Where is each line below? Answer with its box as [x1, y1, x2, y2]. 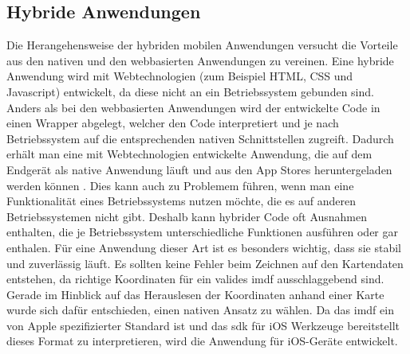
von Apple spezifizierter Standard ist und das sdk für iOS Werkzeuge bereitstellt [6, 317, 400, 333]
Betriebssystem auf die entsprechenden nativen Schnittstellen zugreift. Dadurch [6, 130, 394, 146]
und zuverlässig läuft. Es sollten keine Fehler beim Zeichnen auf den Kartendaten [6, 255, 404, 271]
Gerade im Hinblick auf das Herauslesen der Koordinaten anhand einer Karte [6, 286, 384, 302]
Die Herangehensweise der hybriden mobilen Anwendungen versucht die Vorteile [6, 37, 398, 53]
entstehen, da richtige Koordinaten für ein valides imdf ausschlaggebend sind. [6, 270, 384, 287]
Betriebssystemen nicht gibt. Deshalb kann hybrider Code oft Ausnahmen [6, 208, 368, 224]
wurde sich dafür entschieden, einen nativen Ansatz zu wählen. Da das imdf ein [6, 301, 394, 318]
